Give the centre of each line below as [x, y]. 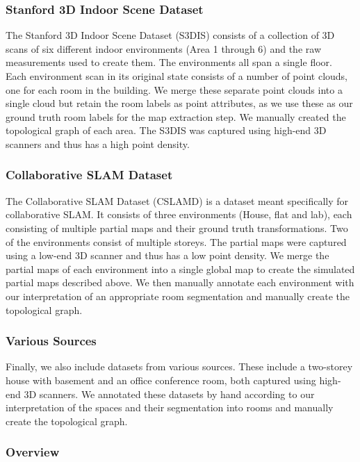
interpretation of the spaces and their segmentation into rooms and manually [170, 407]
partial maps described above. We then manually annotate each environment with [180, 282]
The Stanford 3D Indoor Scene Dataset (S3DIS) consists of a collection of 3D [170, 35]
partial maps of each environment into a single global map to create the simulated [180, 269]
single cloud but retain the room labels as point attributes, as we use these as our [179, 103]
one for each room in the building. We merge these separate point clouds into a [174, 89]
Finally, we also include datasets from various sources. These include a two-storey [179, 366]
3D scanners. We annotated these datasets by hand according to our [169, 394]
